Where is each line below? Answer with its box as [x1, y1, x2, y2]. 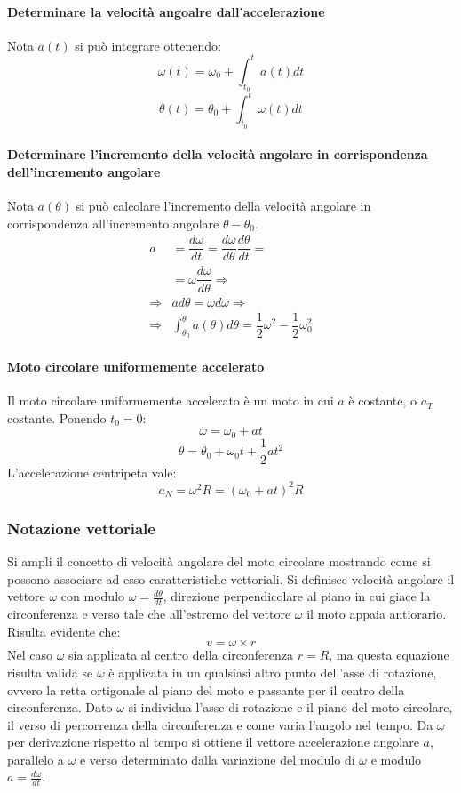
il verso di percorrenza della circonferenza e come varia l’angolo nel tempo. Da [7, 715, 433, 733]
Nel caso [7, 645, 53, 664]
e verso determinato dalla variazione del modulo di [79, 749, 355, 768]
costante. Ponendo [7, 408, 107, 427]
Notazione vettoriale [7, 517, 155, 539]
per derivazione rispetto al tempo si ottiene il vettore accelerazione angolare [7, 733, 419, 751]
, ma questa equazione [329, 645, 449, 664]
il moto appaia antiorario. [306, 605, 447, 623]
